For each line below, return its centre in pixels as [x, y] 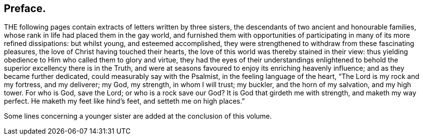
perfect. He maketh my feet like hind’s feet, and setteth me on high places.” [124, 101]
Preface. [25, 8]
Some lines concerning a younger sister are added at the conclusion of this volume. [138, 116]
